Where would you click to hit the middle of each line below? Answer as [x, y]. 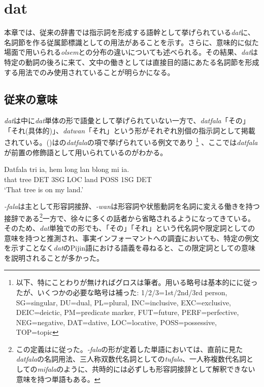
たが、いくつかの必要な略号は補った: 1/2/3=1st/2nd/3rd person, [122, 292]
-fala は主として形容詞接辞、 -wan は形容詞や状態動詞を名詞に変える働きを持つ [132, 206]
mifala [47, 369]
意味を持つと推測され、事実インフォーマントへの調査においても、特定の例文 [132, 238]
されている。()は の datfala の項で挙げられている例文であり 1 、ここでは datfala [131, 142]
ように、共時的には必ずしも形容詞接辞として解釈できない [159, 369]
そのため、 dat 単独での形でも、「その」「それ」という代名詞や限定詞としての [130, 227]
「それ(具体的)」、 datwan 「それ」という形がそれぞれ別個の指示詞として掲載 [130, 130]
